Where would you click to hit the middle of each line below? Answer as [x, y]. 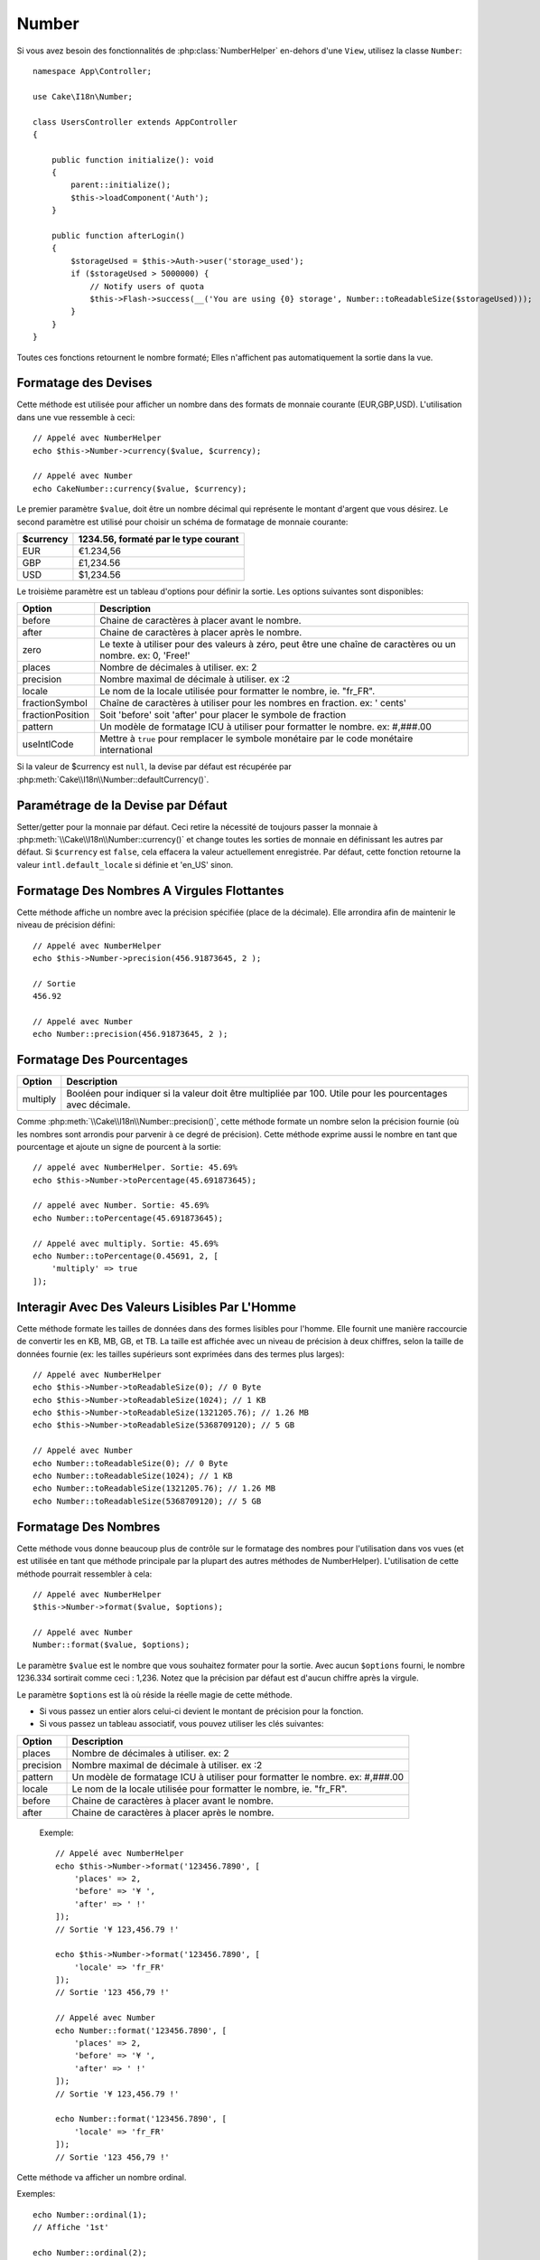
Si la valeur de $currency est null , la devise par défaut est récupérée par [154, 767]
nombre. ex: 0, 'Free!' [145, 655]
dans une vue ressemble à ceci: [76, 417]
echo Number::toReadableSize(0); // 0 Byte [130, 1463]
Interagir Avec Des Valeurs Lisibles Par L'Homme [157, 1307]
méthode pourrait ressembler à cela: [84, 1574]
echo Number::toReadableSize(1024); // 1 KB [133, 1476]
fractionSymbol [55, 703]
